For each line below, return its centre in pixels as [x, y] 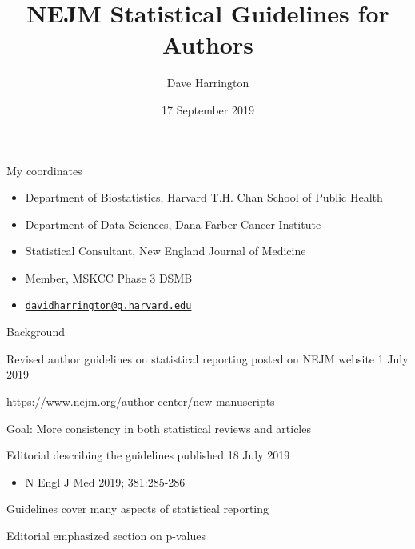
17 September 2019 [208, 109]
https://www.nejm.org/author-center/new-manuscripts [141, 401]
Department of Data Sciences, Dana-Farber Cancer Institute [173, 224]
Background [36, 332]
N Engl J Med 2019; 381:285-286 [105, 481]
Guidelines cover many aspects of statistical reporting [138, 509]
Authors [208, 44]
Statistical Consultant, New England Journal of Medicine [166, 251]
